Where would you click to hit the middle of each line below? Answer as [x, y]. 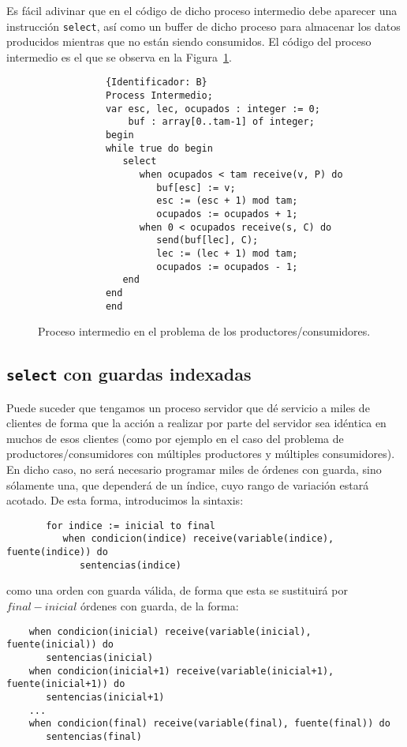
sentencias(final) [94, 736]
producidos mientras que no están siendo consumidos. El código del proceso [189, 41]
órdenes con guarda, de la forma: [160, 606]
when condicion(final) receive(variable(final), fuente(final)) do [209, 724]
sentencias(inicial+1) [105, 697]
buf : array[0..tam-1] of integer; [221, 122]
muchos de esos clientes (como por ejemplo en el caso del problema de [175, 438]
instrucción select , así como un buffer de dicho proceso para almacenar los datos [203, 26]
